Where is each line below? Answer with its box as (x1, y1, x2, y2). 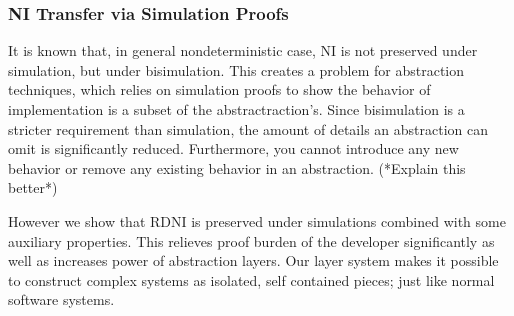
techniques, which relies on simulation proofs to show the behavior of (8, 79, 431, 100)
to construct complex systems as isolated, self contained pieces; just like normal (8, 269, 495, 290)
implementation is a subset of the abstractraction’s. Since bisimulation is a (8, 99, 465, 119)
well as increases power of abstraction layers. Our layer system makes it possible (8, 250, 499, 271)
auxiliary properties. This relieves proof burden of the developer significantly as (8, 230, 495, 251)
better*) (8, 177, 58, 198)
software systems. (8, 289, 115, 310)
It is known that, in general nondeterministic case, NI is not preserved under (8, 40, 478, 61)
